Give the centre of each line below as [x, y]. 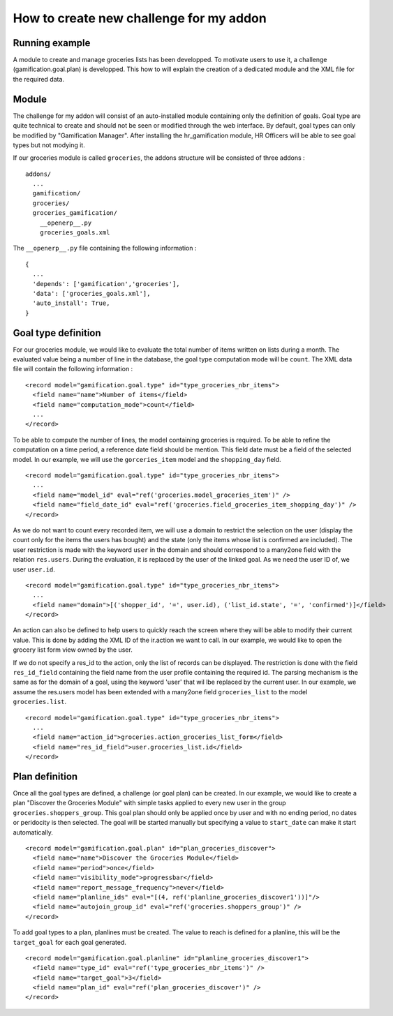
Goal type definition [57, 333]
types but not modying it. [49, 145]
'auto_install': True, [71, 303]
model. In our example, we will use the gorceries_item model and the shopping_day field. [147, 459]
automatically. [33, 832]
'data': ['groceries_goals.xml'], [91, 293]
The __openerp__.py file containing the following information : [105, 248]
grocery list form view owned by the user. [73, 650]
